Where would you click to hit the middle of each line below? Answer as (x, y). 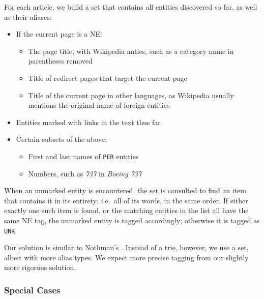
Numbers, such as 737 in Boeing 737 (85, 173)
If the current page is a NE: (59, 34)
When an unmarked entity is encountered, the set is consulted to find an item (125, 190)
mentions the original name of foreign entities (99, 105)
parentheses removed (60, 61)
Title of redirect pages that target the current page (108, 78)
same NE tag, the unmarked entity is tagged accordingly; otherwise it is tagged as (132, 220)
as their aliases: (28, 17)
